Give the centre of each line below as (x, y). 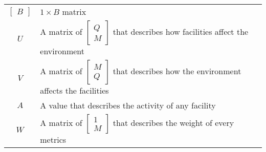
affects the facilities (74, 90)
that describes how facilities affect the (181, 31)
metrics (53, 139)
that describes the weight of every (173, 123)
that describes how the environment (177, 71)
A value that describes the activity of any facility (128, 105)
